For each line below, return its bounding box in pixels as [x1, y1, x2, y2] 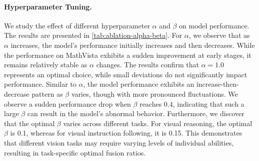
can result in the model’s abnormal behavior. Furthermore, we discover [27, 108, 244, 119]
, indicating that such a [172, 98, 244, 109]
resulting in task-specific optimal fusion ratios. [4, 147, 146, 158]
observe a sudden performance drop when [4, 98, 131, 109]
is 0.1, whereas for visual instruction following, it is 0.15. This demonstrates [10, 128, 242, 138]
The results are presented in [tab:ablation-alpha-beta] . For [4, 30, 182, 40]
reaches [139, 98, 162, 109]
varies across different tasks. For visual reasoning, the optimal [63, 118, 252, 128]
